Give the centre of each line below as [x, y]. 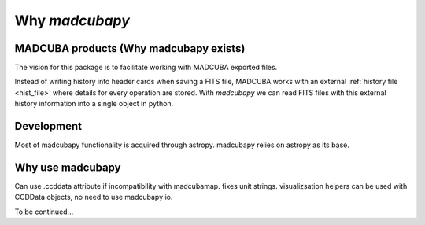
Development [48, 126]
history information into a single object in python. [94, 104]
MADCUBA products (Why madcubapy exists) [130, 48]
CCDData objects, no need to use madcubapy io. [94, 197]
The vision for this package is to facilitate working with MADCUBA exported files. [146, 68]
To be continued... [44, 212]
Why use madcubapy [68, 167]
